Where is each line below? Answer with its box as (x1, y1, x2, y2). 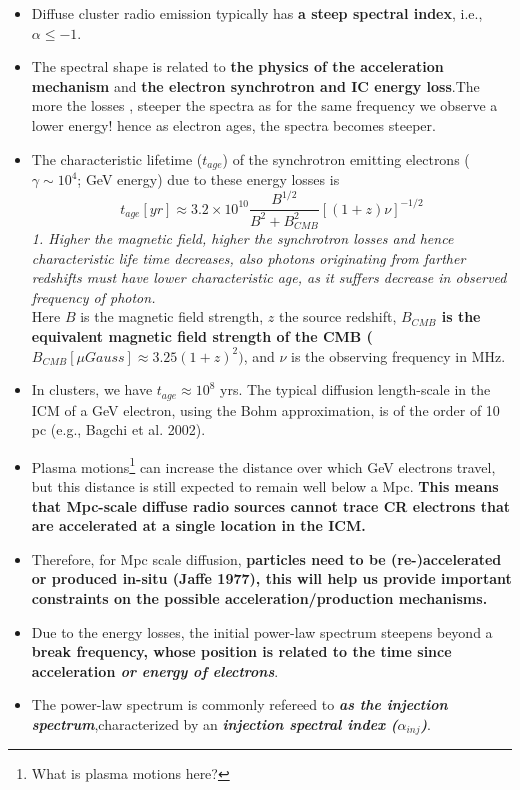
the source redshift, (279, 306, 397, 327)
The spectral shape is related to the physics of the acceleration (31, 56, 444, 77)
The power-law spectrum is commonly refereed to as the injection (31, 694, 448, 715)
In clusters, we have (31, 379, 153, 400)
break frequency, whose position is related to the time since (31, 641, 452, 662)
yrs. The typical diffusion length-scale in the (220, 379, 491, 400)
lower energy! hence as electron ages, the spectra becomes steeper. (31, 114, 436, 135)
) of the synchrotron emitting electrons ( (222, 148, 470, 169)
